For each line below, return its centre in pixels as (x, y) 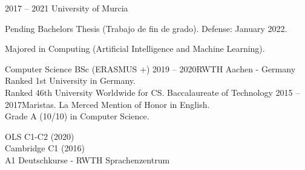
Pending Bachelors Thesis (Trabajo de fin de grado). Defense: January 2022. (146, 28)
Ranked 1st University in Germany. (70, 80)
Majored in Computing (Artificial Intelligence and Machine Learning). (135, 49)
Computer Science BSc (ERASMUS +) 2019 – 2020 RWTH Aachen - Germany (150, 68)
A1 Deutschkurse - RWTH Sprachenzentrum (87, 159)
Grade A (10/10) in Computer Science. (77, 116)
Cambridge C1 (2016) (45, 148)
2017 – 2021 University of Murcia (67, 8)
